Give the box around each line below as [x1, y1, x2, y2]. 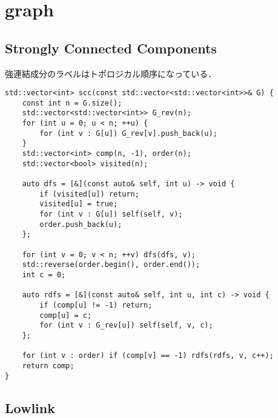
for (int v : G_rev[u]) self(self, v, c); [39, 321, 213, 330]
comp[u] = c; [39, 311, 92, 320]
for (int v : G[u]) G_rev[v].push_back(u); [39, 129, 217, 138]
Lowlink [5, 398, 55, 417]
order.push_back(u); [39, 220, 122, 229]
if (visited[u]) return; [39, 189, 139, 198]
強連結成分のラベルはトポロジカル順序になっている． [5, 67, 217, 79]
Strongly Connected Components [5, 38, 217, 57]
